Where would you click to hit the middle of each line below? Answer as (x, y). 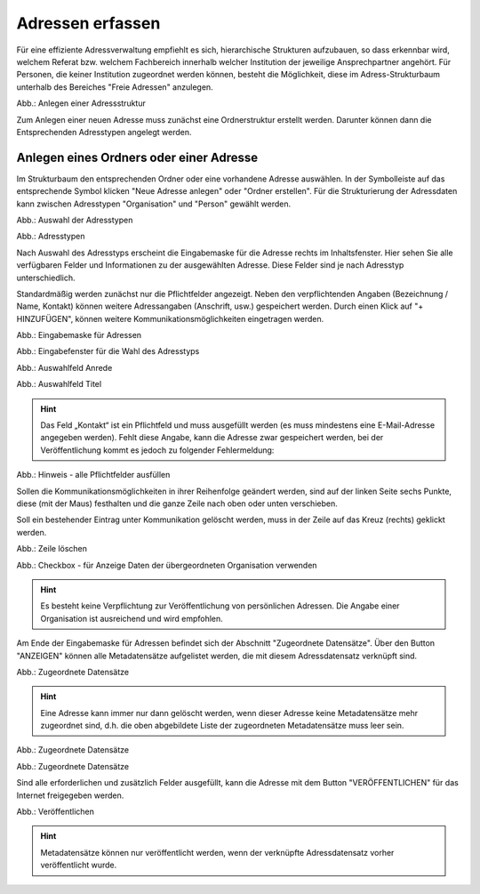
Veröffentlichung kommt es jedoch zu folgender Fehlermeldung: (157, 450)
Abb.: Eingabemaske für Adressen (79, 335)
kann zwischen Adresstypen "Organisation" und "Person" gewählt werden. (154, 204)
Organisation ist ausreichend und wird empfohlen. (132, 618)
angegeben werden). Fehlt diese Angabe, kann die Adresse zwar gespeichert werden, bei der (212, 438)
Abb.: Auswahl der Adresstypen (75, 220)
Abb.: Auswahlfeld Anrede (64, 367)
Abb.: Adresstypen (51, 237)
